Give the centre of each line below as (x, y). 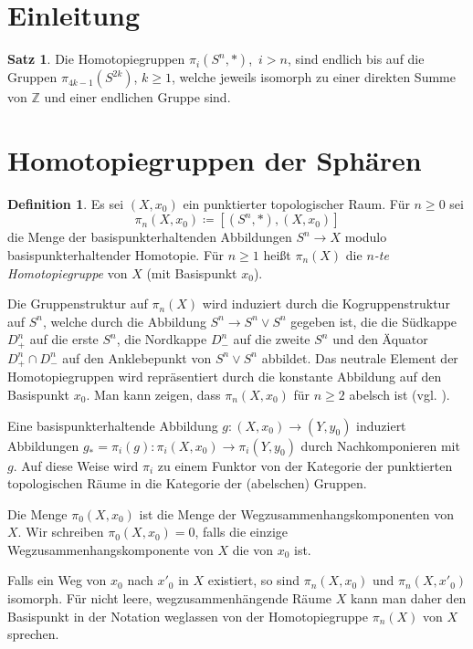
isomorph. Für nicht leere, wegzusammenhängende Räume (170, 598)
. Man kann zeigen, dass (153, 394)
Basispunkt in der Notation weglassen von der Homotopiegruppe (188, 616)
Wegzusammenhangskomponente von (110, 549)
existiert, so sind (254, 580)
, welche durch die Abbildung (125, 321)
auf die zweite (272, 339)
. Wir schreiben (61, 532)
